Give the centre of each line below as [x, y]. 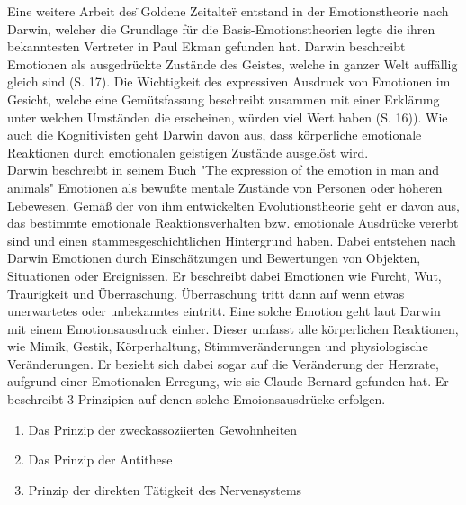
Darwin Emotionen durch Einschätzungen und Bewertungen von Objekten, [214, 258]
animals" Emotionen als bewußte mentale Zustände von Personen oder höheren [225, 187]
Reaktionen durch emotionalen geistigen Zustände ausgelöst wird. [188, 152]
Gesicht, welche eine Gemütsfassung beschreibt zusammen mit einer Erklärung [224, 99]
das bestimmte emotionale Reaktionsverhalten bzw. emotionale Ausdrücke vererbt [233, 223]
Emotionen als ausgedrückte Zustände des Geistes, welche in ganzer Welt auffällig [233, 63]
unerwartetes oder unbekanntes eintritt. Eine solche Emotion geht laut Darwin [224, 311]
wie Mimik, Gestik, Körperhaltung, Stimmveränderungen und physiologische [218, 346]
